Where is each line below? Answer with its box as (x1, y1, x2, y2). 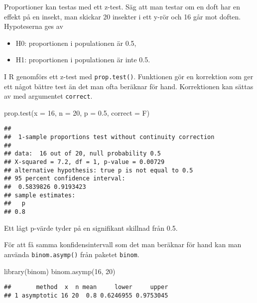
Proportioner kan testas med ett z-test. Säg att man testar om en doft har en (4, 1, 240, 11)
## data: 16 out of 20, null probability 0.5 (4, 150, 161, 157)
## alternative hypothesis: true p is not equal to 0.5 (4, 166, 193, 174)
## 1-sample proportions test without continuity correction (4, 134, 215, 141)
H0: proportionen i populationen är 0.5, (15, 37, 136, 48)
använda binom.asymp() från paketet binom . (4, 249, 139, 259)
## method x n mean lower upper (4, 284, 168, 291)
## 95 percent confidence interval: (4, 175, 126, 182)
